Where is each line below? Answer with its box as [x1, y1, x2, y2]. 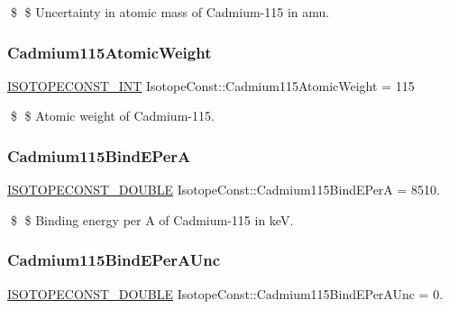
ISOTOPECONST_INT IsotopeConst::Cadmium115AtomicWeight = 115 [7, 76, 415, 95]
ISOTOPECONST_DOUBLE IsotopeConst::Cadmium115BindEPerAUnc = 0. [7, 284, 444, 303]
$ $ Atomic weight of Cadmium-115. [10, 106, 215, 125]
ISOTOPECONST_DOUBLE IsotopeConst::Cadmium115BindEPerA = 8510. [7, 180, 440, 199]
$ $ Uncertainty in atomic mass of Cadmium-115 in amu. [10, 3, 330, 21]
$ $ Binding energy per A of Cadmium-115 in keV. [10, 210, 294, 229]
